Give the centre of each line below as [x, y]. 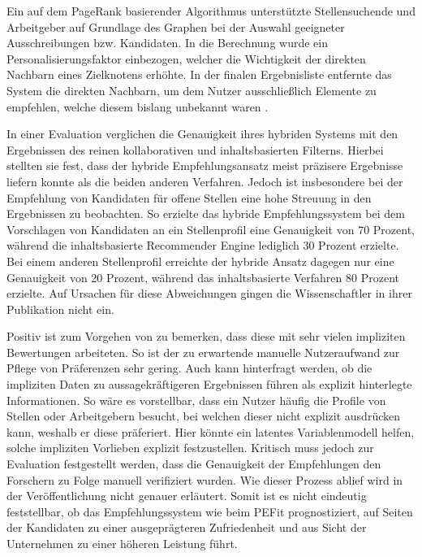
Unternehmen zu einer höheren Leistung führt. [122, 543]
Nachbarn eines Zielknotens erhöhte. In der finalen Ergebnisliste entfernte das [199, 74]
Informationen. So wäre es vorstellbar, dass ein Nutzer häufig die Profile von [196, 400]
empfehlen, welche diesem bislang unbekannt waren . [138, 106]
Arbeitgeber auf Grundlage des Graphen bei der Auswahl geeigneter [176, 26]
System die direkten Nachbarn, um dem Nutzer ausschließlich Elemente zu [192, 90]
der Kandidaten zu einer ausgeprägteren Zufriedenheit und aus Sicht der [187, 527]
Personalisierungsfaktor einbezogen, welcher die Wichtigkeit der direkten [186, 58]
